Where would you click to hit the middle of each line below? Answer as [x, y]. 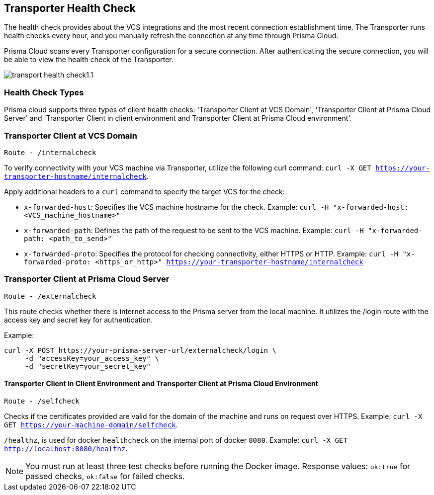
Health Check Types [44, 92]
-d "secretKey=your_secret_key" [88, 366]
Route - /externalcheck [50, 296]
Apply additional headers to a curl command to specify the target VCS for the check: [144, 191]
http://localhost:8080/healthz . [66, 448]
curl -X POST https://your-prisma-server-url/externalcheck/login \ [140, 350]
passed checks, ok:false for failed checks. [105, 476]
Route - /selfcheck [42, 401]
